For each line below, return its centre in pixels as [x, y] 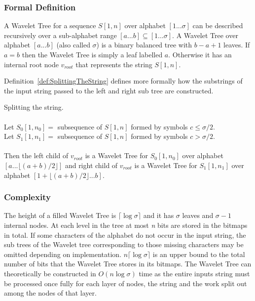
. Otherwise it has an [200, 54]
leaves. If [237, 45]
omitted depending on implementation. [63, 254]
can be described [218, 25]
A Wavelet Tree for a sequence [50, 25]
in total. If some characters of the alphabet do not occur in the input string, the [125, 235]
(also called [73, 45]
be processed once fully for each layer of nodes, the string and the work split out [126, 283]
